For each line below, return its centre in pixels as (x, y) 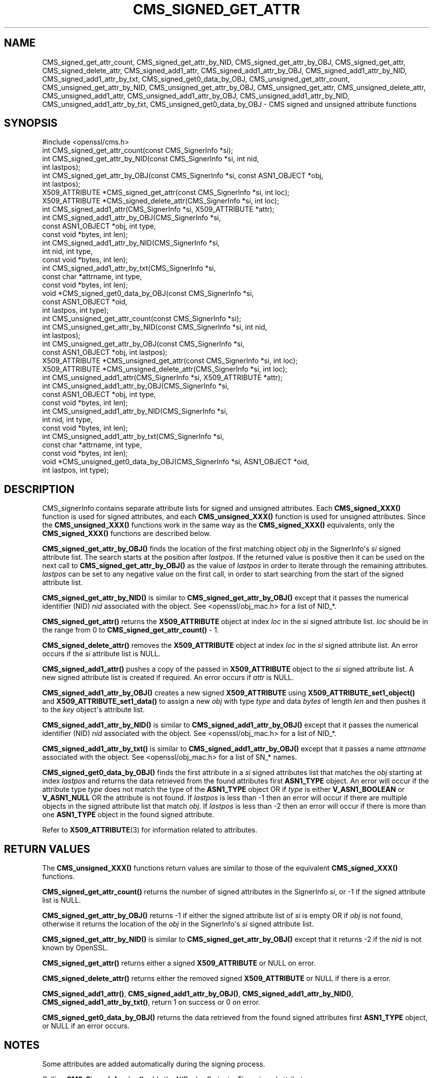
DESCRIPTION (39, 489)
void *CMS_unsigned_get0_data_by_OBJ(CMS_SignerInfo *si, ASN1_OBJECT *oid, (176, 462)
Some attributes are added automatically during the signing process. (154, 1064)
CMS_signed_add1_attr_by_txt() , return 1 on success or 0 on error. (151, 1002)
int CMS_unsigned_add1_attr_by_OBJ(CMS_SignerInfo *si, (136, 386)
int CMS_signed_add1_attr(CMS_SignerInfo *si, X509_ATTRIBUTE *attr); (158, 209)
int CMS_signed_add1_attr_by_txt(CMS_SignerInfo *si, (129, 268)
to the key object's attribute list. (93, 710)
